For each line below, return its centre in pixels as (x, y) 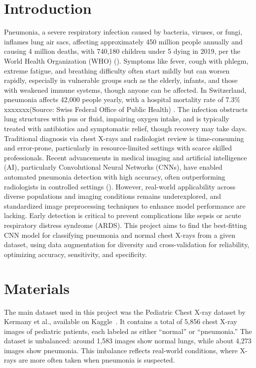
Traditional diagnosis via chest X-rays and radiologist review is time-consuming (124, 138)
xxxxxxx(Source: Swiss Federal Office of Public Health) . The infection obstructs (126, 109)
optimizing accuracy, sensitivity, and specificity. (75, 254)
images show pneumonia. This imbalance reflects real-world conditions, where (121, 350)
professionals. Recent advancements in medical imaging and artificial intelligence (126, 157)
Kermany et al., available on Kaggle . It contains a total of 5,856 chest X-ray (121, 321)
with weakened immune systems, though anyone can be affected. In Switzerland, (125, 90)
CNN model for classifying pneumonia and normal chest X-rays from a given (120, 235)
